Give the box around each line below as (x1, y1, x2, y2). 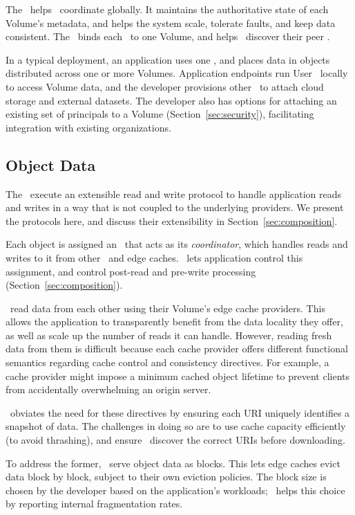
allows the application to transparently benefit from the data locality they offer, (6, 314, 343, 329)
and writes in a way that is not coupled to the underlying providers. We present (6, 200, 344, 215)
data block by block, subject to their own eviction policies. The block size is (6, 469, 327, 484)
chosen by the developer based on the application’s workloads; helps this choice (6, 482, 345, 497)
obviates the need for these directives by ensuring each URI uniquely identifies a (10, 405, 350, 419)
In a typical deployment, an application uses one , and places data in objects (6, 52, 330, 66)
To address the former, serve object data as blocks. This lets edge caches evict (6, 455, 340, 470)
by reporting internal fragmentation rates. (6, 496, 183, 511)
